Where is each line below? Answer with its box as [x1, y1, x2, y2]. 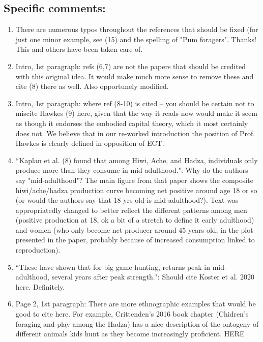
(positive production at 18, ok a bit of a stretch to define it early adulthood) [15, 214, 254, 225]
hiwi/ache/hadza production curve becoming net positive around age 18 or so [15, 184, 257, 195]
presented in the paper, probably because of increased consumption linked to [15, 234, 255, 245]
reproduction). [15, 244, 61, 255]
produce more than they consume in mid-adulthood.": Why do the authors [15, 165, 248, 175]
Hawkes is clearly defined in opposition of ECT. [15, 138, 164, 148]
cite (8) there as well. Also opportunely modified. [15, 81, 169, 91]
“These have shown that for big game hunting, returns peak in [15, 261, 211, 272]
